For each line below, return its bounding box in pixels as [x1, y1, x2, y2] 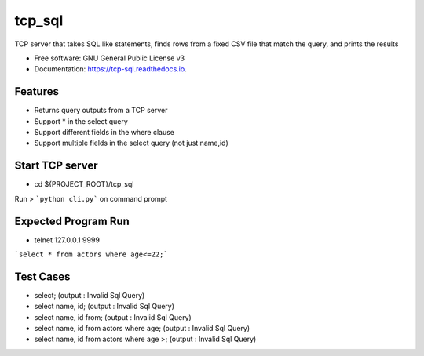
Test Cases [14, 270, 71, 283]
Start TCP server [14, 159, 98, 173]
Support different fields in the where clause [34, 128, 175, 137]
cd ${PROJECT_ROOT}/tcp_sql [34, 180, 134, 189]
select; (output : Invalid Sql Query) [34, 290, 145, 300]
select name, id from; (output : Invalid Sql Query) [34, 312, 192, 321]
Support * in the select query [34, 116, 129, 125]
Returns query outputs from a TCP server [34, 106, 168, 115]
